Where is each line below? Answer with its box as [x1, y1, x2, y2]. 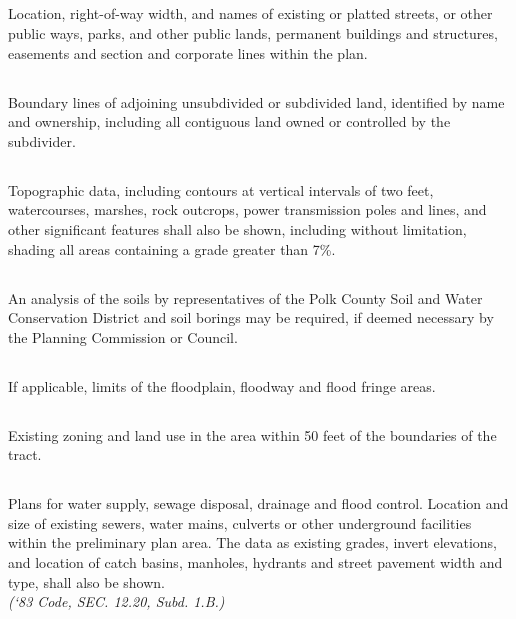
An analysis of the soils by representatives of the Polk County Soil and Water [8, 287, 483, 308]
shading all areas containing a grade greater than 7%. [8, 238, 336, 259]
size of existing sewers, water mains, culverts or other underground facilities [8, 512, 472, 533]
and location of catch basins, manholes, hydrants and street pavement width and [8, 552, 503, 573]
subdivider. [8, 130, 76, 151]
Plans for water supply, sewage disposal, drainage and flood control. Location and [8, 493, 509, 514]
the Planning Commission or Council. [8, 326, 238, 347]
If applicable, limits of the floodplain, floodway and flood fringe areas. [8, 375, 436, 396]
